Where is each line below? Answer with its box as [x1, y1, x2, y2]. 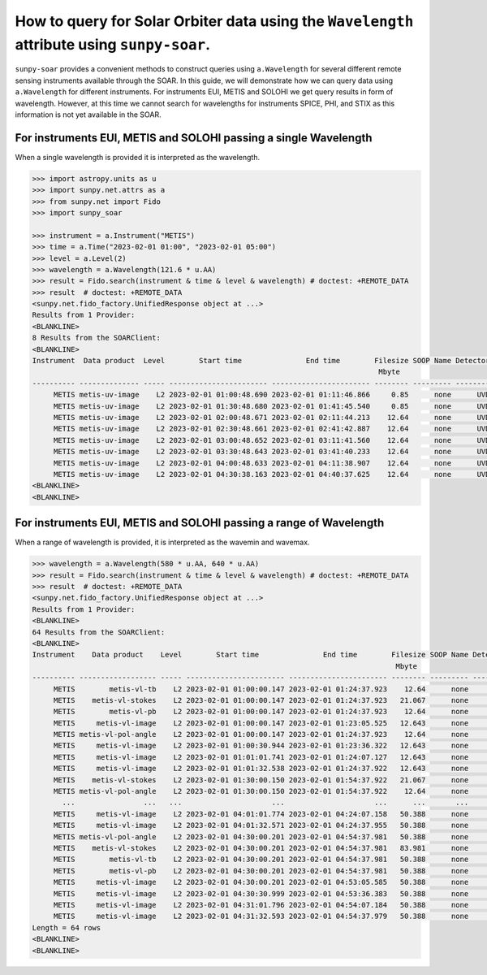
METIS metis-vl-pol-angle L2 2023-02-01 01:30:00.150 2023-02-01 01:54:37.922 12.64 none [53, 786, 469, 796]
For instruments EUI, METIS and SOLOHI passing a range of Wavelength [15, 516, 385, 530]
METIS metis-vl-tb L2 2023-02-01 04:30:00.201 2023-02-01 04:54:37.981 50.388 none [53, 855, 469, 864]
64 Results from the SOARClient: [32, 627, 166, 637]
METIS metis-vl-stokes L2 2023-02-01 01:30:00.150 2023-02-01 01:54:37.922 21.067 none [53, 775, 469, 784]
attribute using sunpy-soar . [15, 35, 211, 54]
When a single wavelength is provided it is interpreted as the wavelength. [15, 152, 260, 162]
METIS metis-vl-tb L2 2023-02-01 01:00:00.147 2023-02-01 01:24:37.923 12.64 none [53, 684, 469, 694]
